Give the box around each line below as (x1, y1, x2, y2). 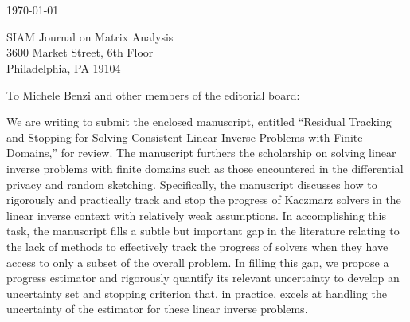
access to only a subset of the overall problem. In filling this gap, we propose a (6, 253, 389, 270)
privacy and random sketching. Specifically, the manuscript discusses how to (6, 175, 377, 192)
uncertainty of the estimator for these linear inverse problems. (6, 300, 308, 317)
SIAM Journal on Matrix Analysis (6, 28, 174, 45)
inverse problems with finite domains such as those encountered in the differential (6, 159, 404, 176)
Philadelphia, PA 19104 (6, 59, 121, 76)
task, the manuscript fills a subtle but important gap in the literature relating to (6, 222, 400, 239)
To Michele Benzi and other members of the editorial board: (6, 86, 300, 103)
